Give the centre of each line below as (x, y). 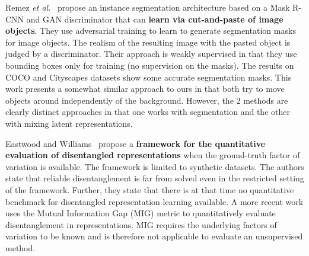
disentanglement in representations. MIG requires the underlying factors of (141, 224)
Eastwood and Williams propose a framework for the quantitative (136, 143)
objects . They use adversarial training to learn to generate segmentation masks (151, 31)
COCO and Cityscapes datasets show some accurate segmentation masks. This (149, 77)
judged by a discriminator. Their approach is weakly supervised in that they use (151, 54)
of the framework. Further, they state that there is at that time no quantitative (150, 189)
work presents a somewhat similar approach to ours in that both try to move (145, 89)
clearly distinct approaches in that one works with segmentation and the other (148, 112)
